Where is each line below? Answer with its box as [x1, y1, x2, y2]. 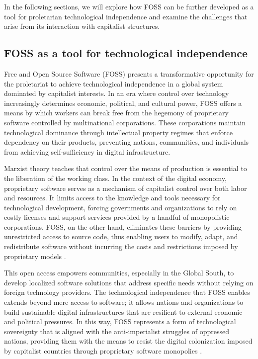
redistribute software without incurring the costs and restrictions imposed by [4, 241, 238, 252]
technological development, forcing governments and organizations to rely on [4, 202, 237, 212]
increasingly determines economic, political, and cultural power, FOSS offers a [4, 97, 242, 108]
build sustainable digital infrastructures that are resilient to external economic [4, 306, 243, 317]
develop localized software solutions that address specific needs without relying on [4, 277, 254, 287]
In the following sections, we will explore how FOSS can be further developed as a [4, 1, 254, 11]
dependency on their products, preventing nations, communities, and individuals [4, 137, 249, 147]
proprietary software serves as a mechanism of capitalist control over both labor [4, 182, 247, 193]
